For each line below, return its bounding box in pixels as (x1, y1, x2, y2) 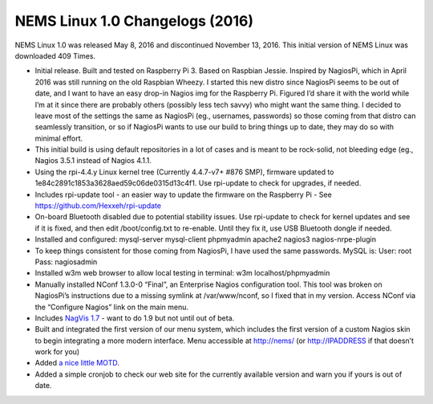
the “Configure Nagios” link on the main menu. (34, 302, 188, 312)
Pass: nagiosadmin (34, 257, 98, 267)
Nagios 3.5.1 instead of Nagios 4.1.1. (34, 156, 152, 165)
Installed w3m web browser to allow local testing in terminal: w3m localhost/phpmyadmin (34, 268, 330, 278)
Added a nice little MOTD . (34, 358, 119, 368)
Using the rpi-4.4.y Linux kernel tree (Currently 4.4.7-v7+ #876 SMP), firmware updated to (34, 167, 334, 177)
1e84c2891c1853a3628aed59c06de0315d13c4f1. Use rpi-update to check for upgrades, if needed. (34, 178, 362, 188)
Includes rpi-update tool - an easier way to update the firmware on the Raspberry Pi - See (34, 190, 332, 199)
